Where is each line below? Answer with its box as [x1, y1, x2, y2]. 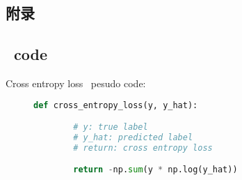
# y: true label [73, 122, 148, 133]
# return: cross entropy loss [73, 142, 213, 153]
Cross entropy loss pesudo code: [6, 75, 146, 90]
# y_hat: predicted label [73, 132, 193, 142]
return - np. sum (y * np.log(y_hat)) [73, 165, 238, 175]
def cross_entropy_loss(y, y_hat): [33, 100, 198, 110]
